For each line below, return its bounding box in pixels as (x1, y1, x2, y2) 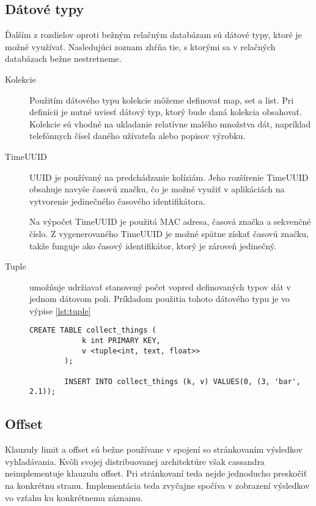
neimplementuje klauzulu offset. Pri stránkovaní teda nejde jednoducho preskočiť (5, 467, 307, 480)
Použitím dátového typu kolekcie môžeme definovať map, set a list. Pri (29, 93, 294, 106)
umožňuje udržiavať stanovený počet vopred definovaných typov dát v (29, 280, 291, 293)
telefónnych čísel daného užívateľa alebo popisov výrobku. (29, 129, 246, 142)
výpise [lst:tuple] (29, 304, 91, 317)
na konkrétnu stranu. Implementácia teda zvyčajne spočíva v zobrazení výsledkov (5, 479, 310, 492)
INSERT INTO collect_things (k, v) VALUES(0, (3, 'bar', (64, 377, 301, 386)
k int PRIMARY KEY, (81, 336, 161, 346)
